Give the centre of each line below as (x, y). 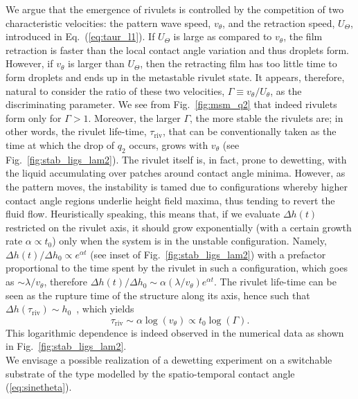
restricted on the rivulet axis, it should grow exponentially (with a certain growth (179, 227)
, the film (303, 36)
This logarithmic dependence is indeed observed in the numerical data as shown (175, 332)
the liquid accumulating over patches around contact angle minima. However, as (176, 173)
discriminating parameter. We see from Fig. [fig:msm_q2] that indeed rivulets (171, 104)
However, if (29, 63)
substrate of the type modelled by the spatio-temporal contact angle (150, 373)
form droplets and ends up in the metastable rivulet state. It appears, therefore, (175, 77)
